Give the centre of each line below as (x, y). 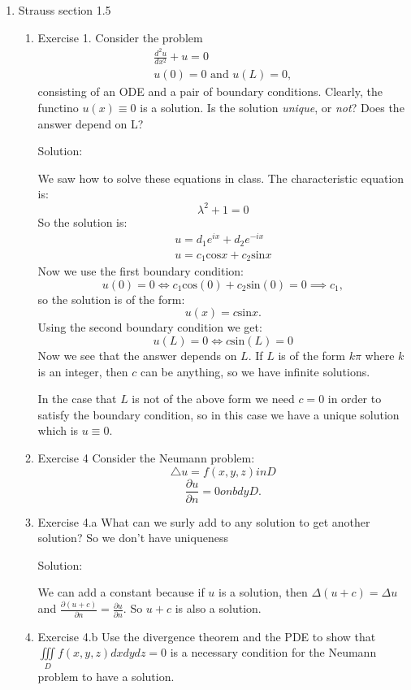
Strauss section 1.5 (65, 10)
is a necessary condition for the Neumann (273, 652)
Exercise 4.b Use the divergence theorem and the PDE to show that (207, 636)
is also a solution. (218, 608)
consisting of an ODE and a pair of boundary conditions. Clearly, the (210, 91)
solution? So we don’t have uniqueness (133, 538)
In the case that (77, 399)
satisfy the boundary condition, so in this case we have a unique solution (218, 414)
